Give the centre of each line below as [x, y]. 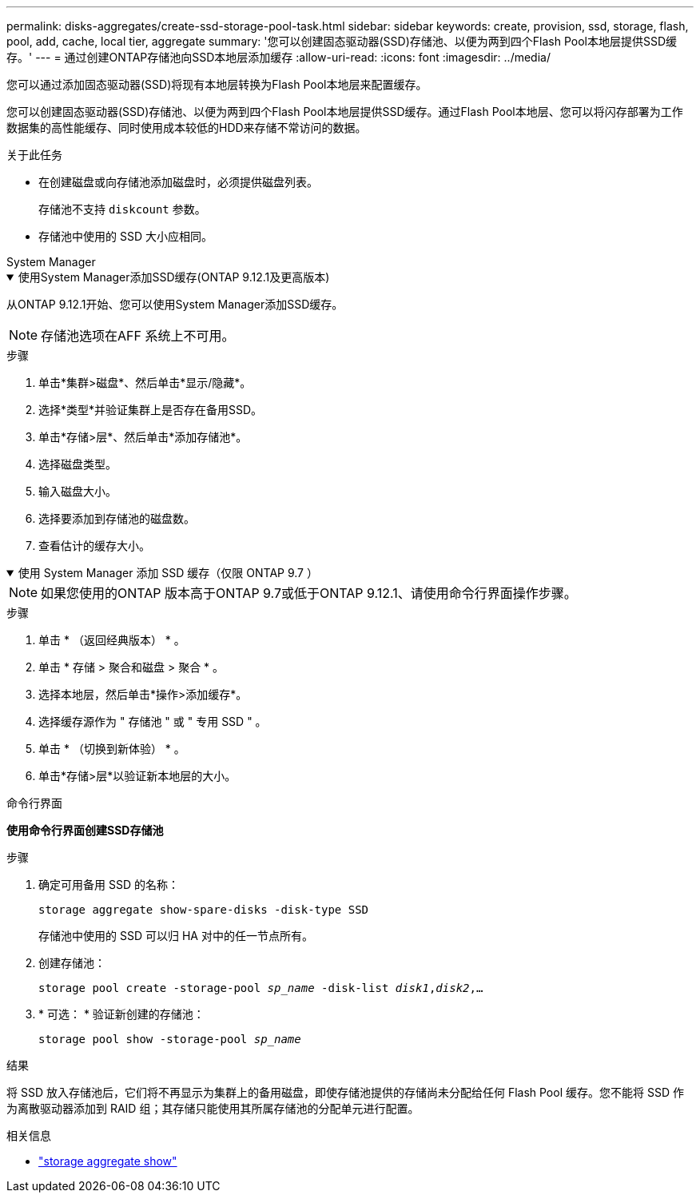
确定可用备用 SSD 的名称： [109, 884]
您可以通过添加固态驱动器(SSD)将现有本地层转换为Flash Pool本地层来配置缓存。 [217, 84]
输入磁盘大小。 [78, 491]
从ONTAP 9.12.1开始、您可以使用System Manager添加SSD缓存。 [175, 304]
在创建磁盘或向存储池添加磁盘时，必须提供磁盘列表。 [178, 182]
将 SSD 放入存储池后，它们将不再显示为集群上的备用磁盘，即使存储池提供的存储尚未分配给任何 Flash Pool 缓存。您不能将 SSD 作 [345, 1092]
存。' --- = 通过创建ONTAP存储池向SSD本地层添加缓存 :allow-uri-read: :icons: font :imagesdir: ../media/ [278, 57]
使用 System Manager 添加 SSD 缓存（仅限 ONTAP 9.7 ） [168, 573]
